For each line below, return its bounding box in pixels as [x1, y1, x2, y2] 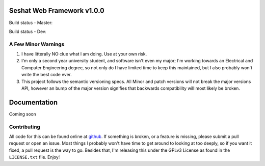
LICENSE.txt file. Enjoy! [9, 154, 60, 160]
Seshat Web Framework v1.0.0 [9, 6, 105, 15]
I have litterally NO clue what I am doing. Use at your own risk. [21, 51, 147, 57]
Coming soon [9, 111, 36, 117]
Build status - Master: [9, 20, 53, 26]
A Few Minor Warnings [9, 41, 65, 48]
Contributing [9, 123, 40, 130]
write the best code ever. [21, 72, 72, 78]
